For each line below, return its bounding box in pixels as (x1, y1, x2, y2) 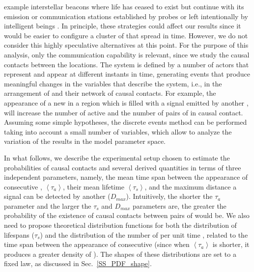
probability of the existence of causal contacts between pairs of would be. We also (4, 210, 250, 220)
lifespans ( (4, 229, 34, 240)
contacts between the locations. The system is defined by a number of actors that (4, 59, 249, 69)
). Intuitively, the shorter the (126, 191, 213, 201)
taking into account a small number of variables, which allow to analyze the (4, 126, 232, 136)
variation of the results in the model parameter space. (4, 136, 166, 146)
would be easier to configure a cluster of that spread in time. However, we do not (4, 30, 248, 40)
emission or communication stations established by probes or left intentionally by (4, 11, 248, 21)
